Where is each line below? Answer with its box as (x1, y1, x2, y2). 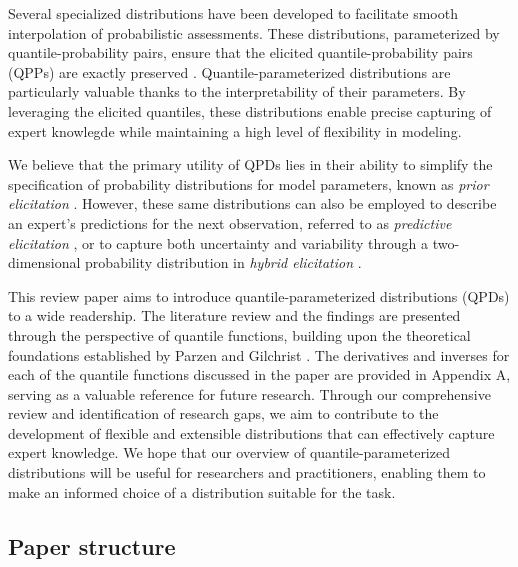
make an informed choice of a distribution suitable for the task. (8, 481, 396, 502)
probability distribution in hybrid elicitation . (85, 252, 362, 273)
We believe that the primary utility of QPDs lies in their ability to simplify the (8, 154, 493, 175)
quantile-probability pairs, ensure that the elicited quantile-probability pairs (8, 42, 473, 63)
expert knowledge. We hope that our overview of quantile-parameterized (8, 442, 450, 463)
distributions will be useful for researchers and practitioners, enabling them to (8, 462, 486, 483)
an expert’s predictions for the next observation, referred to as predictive (8, 212, 452, 233)
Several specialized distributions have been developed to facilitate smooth (8, 3, 458, 23)
